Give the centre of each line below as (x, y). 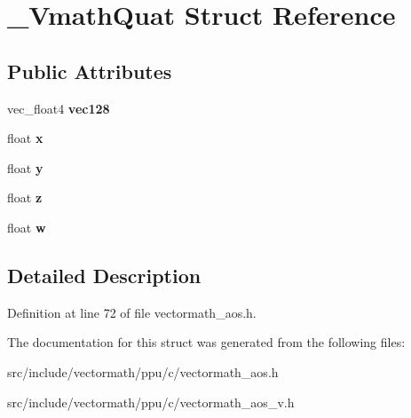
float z (25, 197)
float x (25, 138)
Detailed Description (104, 275)
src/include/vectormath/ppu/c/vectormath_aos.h (143, 371)
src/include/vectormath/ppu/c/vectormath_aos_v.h (151, 402)
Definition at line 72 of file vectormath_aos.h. (132, 312)
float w (27, 227)
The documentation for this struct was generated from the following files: (206, 342)
